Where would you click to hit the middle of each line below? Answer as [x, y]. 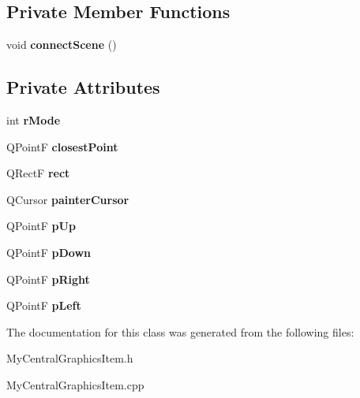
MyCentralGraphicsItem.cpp [75, 384]
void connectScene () [62, 45]
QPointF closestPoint [62, 146]
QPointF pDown [49, 252]
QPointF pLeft [44, 305]
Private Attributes [83, 87]
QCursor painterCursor [68, 199]
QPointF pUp [41, 226]
